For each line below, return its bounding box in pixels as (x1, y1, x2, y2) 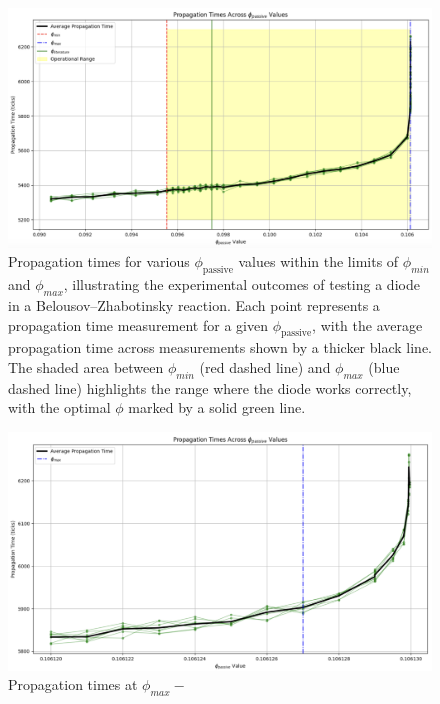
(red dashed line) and (199, 356, 331, 377)
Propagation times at (8, 674, 138, 695)
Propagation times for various (8, 251, 190, 272)
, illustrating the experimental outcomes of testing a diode (63, 274, 420, 295)
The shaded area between (8, 356, 164, 377)
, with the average (312, 314, 423, 335)
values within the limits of (238, 251, 399, 272)
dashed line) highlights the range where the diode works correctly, (8, 377, 412, 398)
